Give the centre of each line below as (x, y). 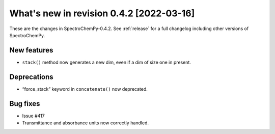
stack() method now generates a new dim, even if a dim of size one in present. (106, 62)
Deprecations (31, 77)
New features (31, 50)
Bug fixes (25, 104)
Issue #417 (34, 116)
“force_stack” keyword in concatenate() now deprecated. (85, 89)
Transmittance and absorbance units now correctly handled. (86, 123)
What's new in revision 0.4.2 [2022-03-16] (102, 13)
